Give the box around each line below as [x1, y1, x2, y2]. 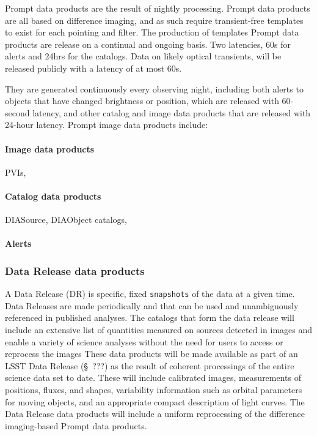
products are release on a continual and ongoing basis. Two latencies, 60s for [5, 37, 291, 50]
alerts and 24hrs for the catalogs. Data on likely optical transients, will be [5, 50, 282, 62]
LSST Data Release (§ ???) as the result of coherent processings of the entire [5, 359, 294, 372]
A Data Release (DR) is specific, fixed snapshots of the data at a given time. [5, 287, 295, 300]
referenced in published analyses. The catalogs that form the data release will [5, 311, 294, 324]
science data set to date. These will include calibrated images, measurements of [5, 371, 302, 384]
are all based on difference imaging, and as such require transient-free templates [5, 13, 304, 26]
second [5, 106, 30, 119]
